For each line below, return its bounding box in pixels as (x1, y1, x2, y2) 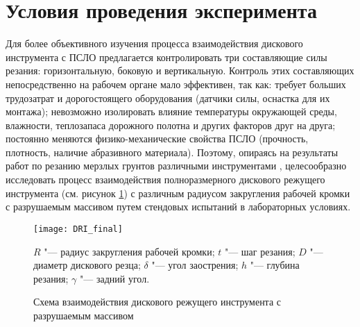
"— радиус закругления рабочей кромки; (44, 244, 215, 258)
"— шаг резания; (224, 244, 295, 258)
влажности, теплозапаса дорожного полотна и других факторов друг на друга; (6, 117, 336, 132)
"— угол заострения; (151, 258, 239, 272)
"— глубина (250, 258, 300, 272)
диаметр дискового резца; (33, 258, 141, 272)
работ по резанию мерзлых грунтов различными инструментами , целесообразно (6, 158, 347, 173)
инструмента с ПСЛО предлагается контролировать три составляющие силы (6, 49, 327, 64)
